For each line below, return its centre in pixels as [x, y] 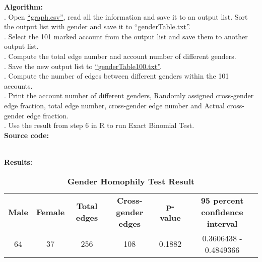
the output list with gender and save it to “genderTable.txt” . [97, 26]
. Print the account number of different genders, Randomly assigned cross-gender [129, 95]
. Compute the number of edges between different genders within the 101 [117, 76]
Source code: [26, 135]
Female [50, 212]
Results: [18, 161]
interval [222, 223]
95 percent [222, 200]
